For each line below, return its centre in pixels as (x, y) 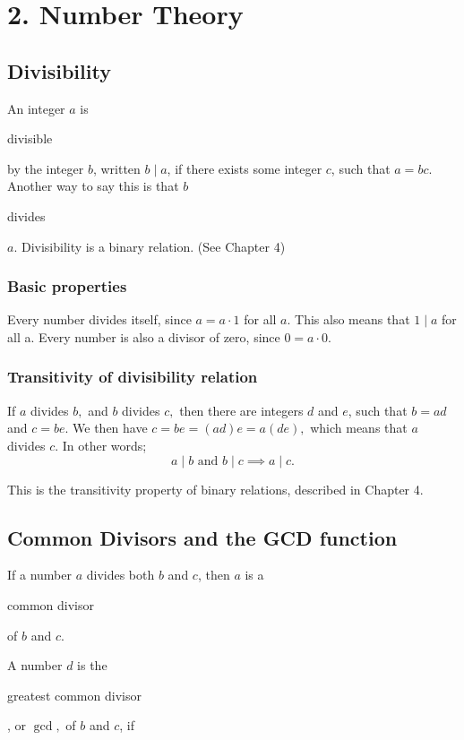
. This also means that (348, 319)
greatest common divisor (74, 695)
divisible (30, 138)
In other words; (104, 445)
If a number (39, 575)
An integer (36, 108)
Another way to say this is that (93, 186)
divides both (120, 575)
